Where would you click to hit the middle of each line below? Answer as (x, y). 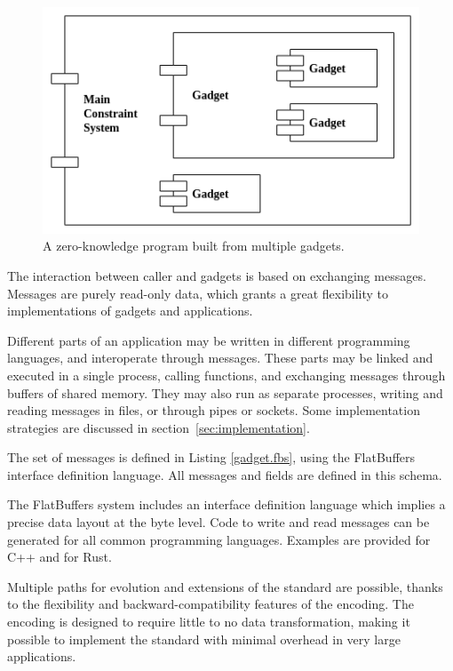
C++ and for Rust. (60, 557)
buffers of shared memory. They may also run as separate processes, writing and (225, 392)
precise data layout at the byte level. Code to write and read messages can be (219, 522)
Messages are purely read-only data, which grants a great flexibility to (198, 293)
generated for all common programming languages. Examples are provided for (219, 539)
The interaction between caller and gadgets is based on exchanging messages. (217, 275)
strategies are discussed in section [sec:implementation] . (159, 427)
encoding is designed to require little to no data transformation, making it (209, 622)
